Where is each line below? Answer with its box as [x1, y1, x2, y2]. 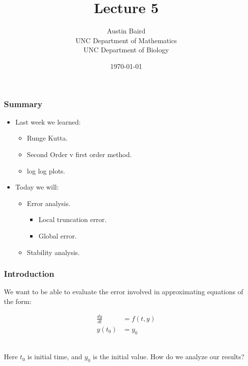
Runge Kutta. [27, 133, 68, 143]
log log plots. [27, 165, 66, 175]
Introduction [4, 268, 54, 280]
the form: [4, 296, 32, 306]
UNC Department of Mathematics [75, 35, 177, 45]
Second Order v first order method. [27, 149, 132, 159]
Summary [4, 97, 43, 110]
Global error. [38, 230, 77, 240]
